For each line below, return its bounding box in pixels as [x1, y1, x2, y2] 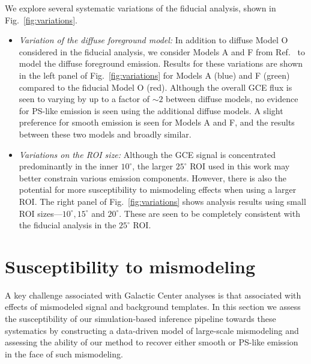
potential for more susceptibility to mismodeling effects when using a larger [19, 183, 297, 196]
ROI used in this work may [190, 160, 290, 172]
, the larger [132, 160, 174, 172]
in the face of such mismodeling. [5, 347, 123, 360]
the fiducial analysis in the [19, 219, 116, 231]
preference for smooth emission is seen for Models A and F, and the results [19, 116, 295, 129]
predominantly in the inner [19, 160, 118, 172]
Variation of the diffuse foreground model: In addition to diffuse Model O [19, 34, 288, 46]
